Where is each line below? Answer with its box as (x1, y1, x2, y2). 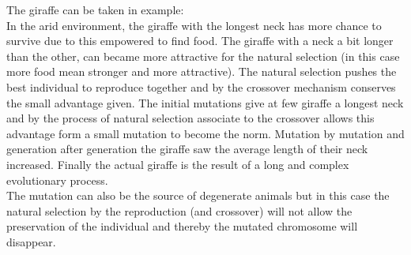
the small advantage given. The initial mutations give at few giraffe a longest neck (6, 94, 404, 111)
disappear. (6, 233, 56, 249)
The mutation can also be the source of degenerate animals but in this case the (6, 187, 390, 204)
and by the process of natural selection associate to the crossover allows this (6, 110, 375, 126)
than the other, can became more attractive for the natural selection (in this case (6, 47, 400, 64)
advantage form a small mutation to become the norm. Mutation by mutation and (6, 125, 405, 141)
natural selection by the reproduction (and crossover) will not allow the (6, 202, 353, 219)
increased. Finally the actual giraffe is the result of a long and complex (6, 156, 349, 172)
